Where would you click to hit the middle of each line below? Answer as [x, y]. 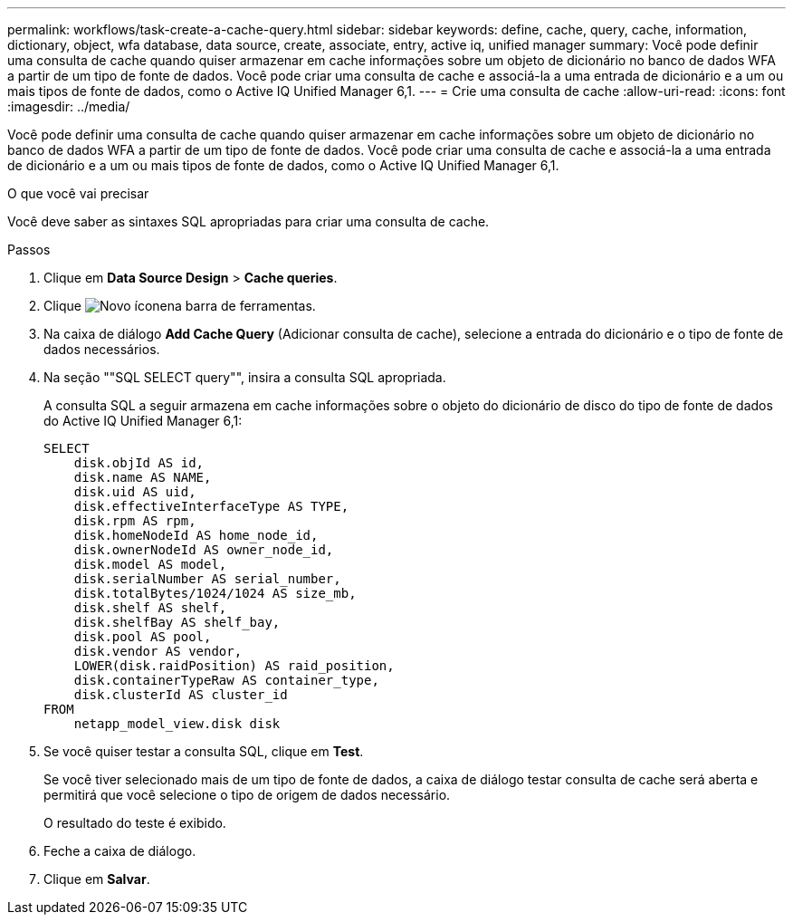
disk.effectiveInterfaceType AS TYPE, [211, 506]
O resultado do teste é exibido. [135, 823]
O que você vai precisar [78, 193]
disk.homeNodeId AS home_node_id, [196, 535]
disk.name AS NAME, [143, 477]
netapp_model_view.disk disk [177, 724]
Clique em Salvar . [97, 879]
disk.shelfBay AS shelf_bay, [177, 622]
